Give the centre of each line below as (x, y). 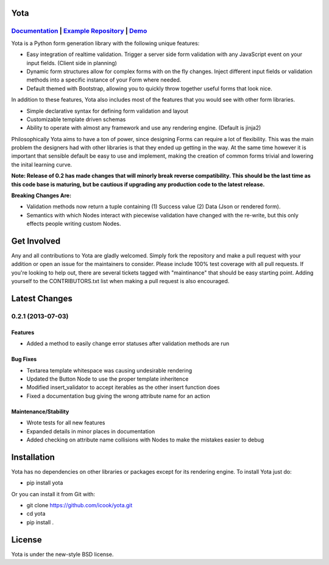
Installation (33, 457)
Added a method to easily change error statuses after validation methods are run (128, 343)
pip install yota (45, 483)
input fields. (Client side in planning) (72, 63)
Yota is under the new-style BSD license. (62, 554)
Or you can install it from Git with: (53, 494)
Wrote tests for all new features (66, 423)
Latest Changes (42, 299)
